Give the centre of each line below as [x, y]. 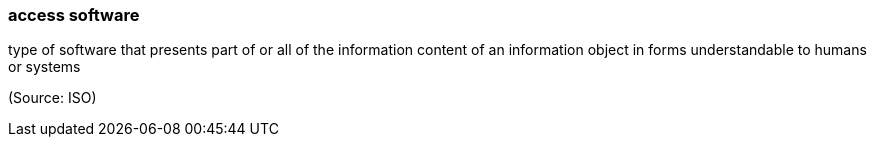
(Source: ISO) [52, 98]
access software [74, 15]
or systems [44, 67]
